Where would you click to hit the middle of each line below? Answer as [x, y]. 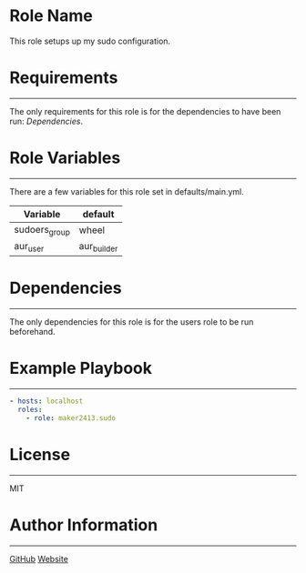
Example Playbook [81, 368]
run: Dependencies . [46, 121]
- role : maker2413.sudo [71, 418]
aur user [29, 247]
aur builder [98, 247]
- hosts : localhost [46, 401]
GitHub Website [39, 558]
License [40, 454]
